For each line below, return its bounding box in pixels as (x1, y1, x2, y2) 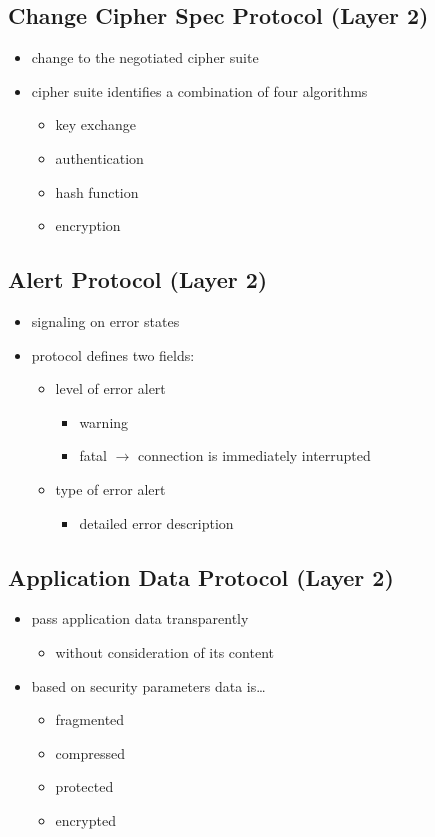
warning (79, 411, 129, 432)
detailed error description (79, 512, 234, 533)
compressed (55, 742, 125, 763)
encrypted (55, 809, 116, 830)
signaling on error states (31, 310, 180, 331)
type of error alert (55, 478, 166, 499)
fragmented (55, 709, 125, 730)
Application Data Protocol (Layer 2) (8, 561, 394, 592)
